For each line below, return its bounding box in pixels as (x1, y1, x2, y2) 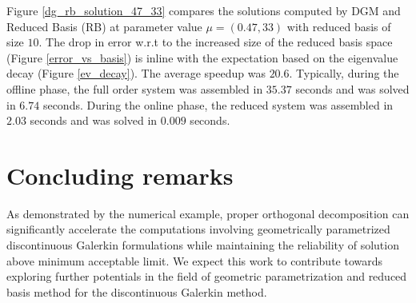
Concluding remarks (6, 158, 234, 191)
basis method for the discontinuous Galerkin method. (6, 283, 267, 300)
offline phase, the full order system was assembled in (6, 80, 263, 97)
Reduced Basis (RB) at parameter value (6, 18, 202, 34)
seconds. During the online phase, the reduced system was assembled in (42, 96, 394, 113)
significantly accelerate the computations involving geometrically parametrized (6, 221, 390, 237)
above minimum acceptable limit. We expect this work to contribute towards (6, 252, 383, 269)
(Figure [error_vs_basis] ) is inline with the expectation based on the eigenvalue (6, 49, 398, 66)
